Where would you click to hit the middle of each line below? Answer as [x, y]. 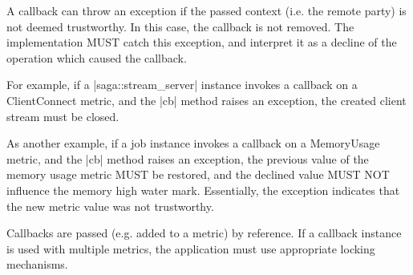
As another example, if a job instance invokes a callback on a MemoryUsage [193, 143]
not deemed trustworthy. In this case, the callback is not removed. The [180, 26]
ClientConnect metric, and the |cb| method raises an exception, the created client [206, 100]
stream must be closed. [63, 116]
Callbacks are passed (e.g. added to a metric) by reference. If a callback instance [204, 233]
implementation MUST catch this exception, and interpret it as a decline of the [202, 42]
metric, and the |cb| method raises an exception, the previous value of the [188, 158]
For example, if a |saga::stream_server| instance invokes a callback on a [182, 85]
